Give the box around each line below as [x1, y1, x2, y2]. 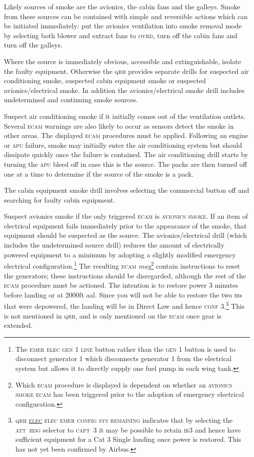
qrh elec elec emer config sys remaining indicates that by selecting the [15, 415, 233, 425]
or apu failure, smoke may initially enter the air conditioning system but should [4, 139, 242, 150]
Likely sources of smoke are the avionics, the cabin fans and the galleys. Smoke [4, 1, 240, 11]
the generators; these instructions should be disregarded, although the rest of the [4, 270, 246, 280]
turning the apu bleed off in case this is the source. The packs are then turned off [4, 159, 247, 169]
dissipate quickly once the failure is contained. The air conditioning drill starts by [4, 149, 248, 160]
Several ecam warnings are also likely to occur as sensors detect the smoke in [4, 120, 234, 131]
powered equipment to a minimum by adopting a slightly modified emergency [4, 249, 236, 259]
